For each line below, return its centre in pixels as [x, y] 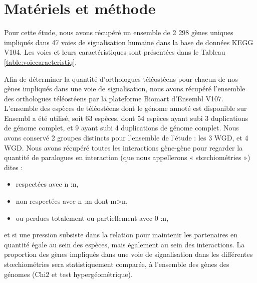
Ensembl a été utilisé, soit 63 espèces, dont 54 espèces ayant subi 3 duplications [126, 118]
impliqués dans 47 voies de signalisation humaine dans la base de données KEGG [129, 42]
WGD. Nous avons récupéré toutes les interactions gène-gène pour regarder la [123, 147]
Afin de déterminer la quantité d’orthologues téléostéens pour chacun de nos [121, 79]
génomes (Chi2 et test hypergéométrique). [68, 274]
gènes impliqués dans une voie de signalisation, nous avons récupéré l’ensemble [125, 89]
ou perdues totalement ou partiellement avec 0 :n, [92, 218]
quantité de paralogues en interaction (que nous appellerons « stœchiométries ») [127, 157]
